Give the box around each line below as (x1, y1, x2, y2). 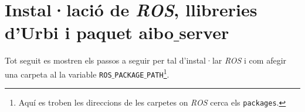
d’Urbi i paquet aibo (5, 20, 174, 44)
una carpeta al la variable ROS (5, 68, 112, 80)
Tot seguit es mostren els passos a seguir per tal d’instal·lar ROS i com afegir (5, 54, 287, 66)
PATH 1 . (147, 66, 170, 80)
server (179, 20, 229, 44)
